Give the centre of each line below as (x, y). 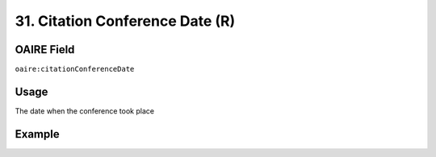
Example (37, 134)
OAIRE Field (45, 50)
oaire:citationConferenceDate (75, 69)
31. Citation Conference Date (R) (125, 21)
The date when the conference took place (85, 111)
